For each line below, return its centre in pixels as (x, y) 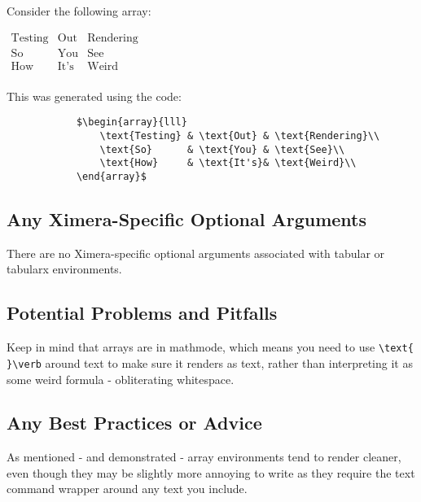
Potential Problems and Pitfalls (142, 313)
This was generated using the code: (94, 96)
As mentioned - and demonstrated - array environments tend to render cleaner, (204, 457)
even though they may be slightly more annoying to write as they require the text (211, 472)
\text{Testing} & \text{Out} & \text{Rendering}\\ (240, 135)
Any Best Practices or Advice (134, 423)
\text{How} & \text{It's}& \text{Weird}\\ (228, 163)
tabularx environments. (64, 269)
